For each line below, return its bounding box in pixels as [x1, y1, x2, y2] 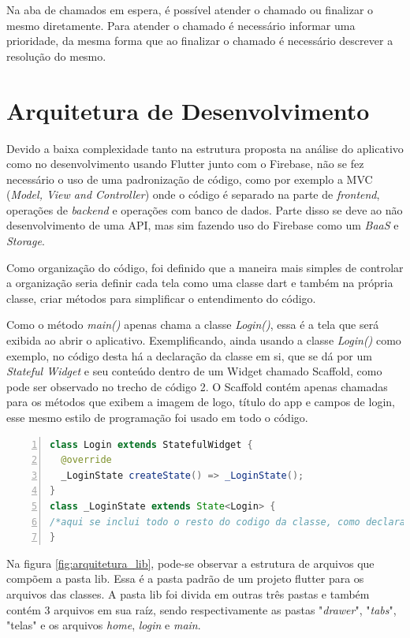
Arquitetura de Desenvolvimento [6, 94, 370, 126]
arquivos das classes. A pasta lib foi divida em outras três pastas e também [6, 585, 370, 602]
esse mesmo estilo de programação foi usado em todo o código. [6, 409, 308, 425]
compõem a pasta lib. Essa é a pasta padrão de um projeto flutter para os [6, 570, 364, 587]
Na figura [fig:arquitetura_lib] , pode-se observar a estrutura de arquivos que [6, 554, 375, 571]
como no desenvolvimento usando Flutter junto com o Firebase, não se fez [6, 155, 364, 172]
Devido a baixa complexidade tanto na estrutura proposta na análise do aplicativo [6, 140, 404, 156]
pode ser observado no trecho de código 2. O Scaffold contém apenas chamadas [6, 378, 388, 394]
